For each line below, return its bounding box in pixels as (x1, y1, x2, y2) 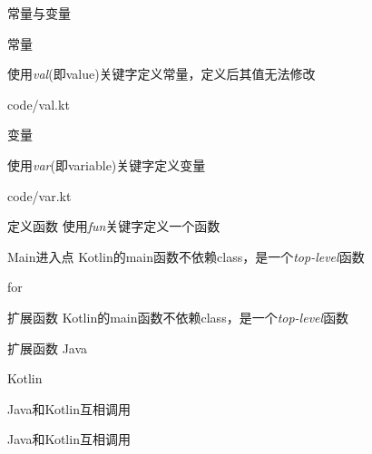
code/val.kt (7, 94, 70, 113)
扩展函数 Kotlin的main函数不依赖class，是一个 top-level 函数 (7, 307, 349, 326)
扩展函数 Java (7, 338, 88, 357)
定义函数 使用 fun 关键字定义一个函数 (7, 217, 220, 236)
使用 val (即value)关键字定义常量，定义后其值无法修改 (7, 64, 316, 83)
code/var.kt (7, 186, 72, 205)
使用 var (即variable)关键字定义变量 (7, 155, 206, 174)
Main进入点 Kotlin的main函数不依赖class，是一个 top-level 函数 (7, 246, 365, 266)
